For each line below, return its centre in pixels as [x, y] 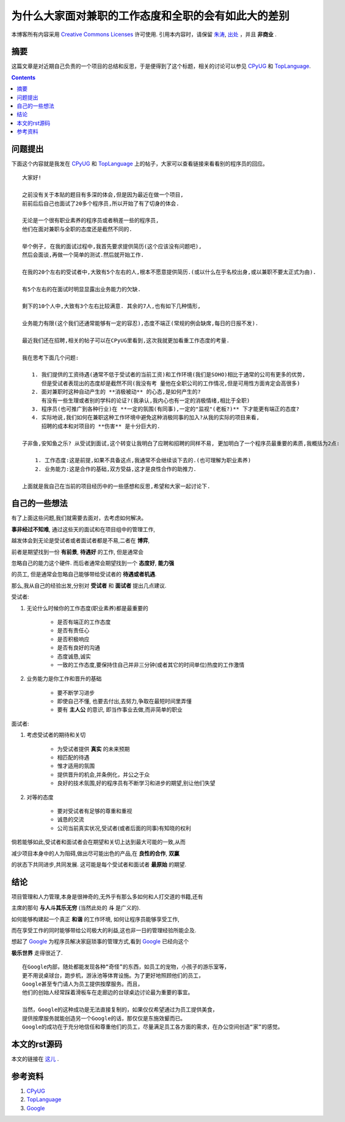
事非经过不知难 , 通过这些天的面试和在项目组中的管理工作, [83, 529]
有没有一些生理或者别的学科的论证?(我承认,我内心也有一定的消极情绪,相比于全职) [146, 400]
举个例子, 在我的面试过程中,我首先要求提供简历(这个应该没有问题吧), [112, 246]
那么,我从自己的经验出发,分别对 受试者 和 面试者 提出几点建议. [89, 585]
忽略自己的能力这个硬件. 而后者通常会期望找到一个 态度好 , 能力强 [93, 563]
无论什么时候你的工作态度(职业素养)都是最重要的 [88, 608]
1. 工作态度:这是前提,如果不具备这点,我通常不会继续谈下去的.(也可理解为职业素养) [143, 460]
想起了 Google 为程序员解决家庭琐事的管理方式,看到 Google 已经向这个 [100, 941]
